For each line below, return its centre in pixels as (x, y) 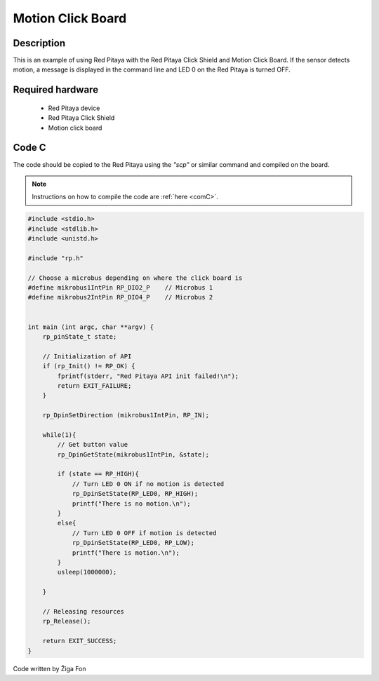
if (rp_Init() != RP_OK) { (89, 366)
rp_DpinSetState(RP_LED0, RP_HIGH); (135, 494)
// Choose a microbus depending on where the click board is (135, 278)
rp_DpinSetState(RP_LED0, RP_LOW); (133, 543)
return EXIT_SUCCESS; (80, 641)
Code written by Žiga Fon (50, 669)
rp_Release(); (67, 621)
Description (39, 43)
